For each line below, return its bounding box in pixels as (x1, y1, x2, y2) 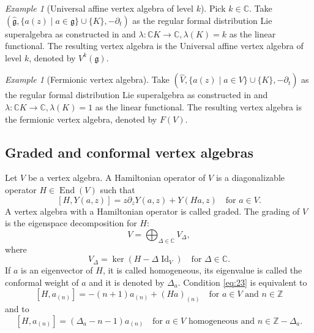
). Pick (200, 2, 226, 14)
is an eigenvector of (21, 264, 93, 277)
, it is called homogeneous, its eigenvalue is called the (102, 264, 302, 277)
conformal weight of (5, 275, 79, 288)
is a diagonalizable (215, 171, 285, 184)
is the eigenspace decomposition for (5, 216, 137, 229)
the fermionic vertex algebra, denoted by (5, 112, 157, 125)
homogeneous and (188, 316, 255, 326)
